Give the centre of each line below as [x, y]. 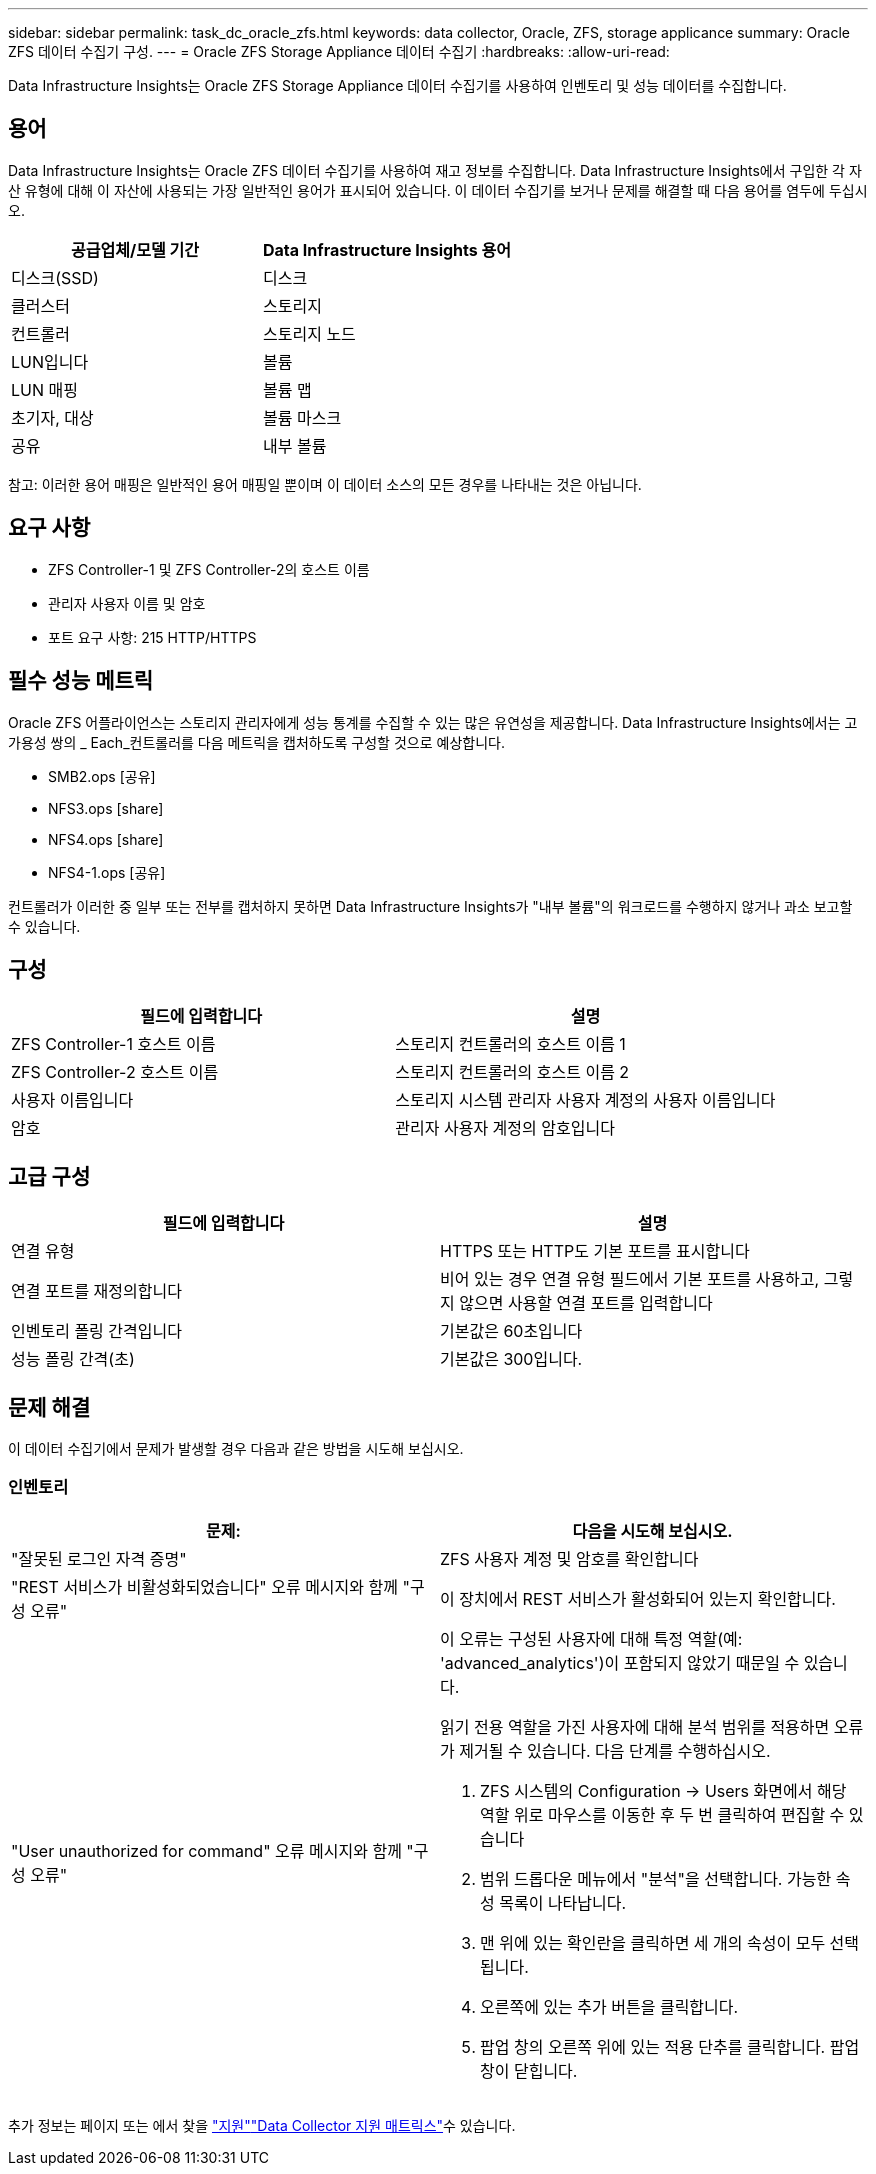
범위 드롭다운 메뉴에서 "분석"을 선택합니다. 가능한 [656, 1878]
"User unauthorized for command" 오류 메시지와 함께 [206, 1850]
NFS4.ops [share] [106, 839]
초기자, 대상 [52, 417]
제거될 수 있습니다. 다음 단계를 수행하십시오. [615, 1750]
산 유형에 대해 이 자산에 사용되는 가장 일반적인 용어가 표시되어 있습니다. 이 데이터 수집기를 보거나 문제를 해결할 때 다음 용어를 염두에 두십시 [438, 190]
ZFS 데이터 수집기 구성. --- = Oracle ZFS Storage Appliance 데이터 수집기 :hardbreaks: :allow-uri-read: [339, 51]
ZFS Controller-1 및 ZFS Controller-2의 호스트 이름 [209, 569]
